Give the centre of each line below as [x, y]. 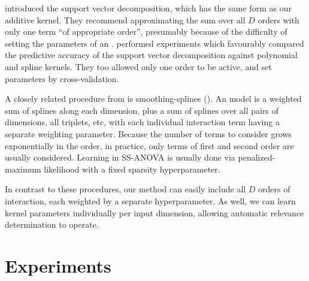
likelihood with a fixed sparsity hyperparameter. [132, 169]
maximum [23, 169]
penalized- [257, 157]
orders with [278, 19]
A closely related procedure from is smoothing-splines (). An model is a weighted [153, 99]
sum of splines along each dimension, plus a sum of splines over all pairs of [142, 110]
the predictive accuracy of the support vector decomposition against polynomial [151, 55]
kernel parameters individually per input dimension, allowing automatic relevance [154, 212]
